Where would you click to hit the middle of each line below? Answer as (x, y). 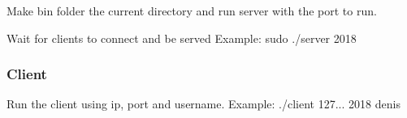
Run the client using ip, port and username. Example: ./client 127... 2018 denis (203, 104)
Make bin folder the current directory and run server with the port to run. (192, 11)
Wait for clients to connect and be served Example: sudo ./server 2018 (182, 38)
